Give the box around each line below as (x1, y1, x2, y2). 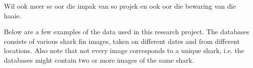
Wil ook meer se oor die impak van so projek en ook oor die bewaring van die (4, 1, 236, 11)
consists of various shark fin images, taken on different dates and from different (4, 36, 240, 46)
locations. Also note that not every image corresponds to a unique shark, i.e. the (4, 45, 244, 55)
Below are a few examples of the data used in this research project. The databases (4, 27, 250, 37)
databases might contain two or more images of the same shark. (4, 54, 195, 65)
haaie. (4, 10, 21, 20)
